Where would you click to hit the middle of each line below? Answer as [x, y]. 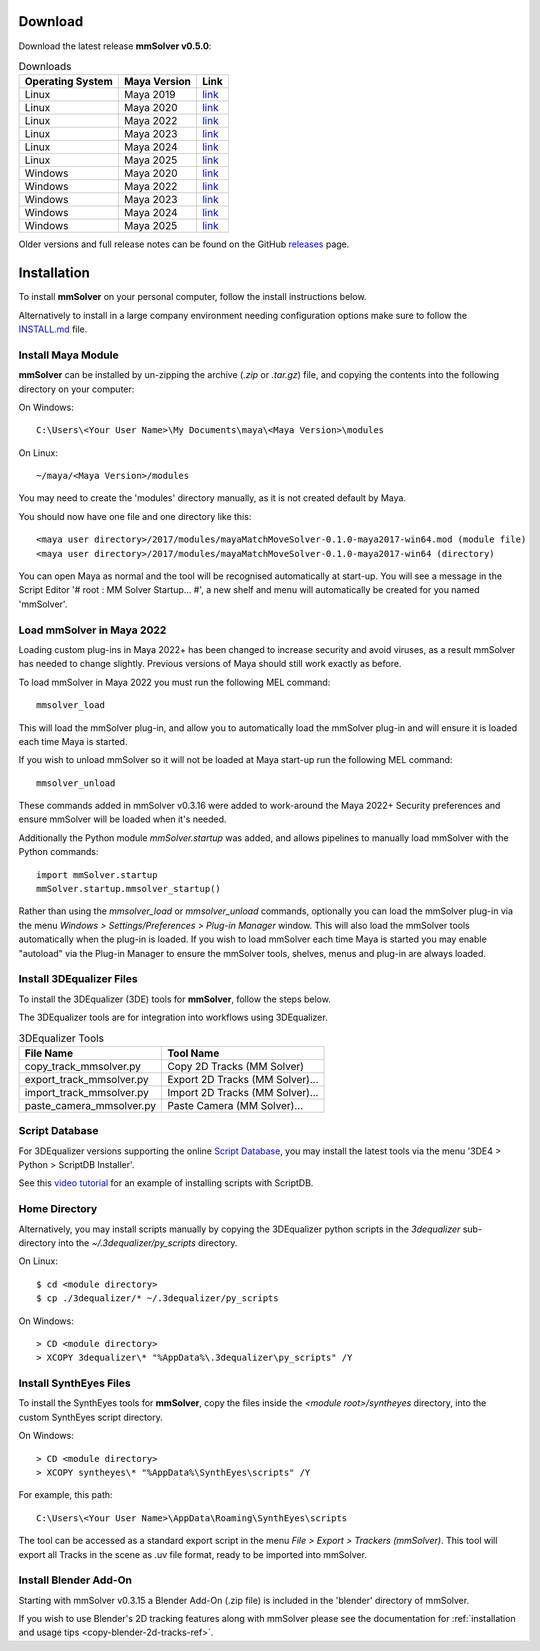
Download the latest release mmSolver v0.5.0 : [115, 46]
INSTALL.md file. [53, 329]
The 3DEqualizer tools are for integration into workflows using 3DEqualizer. [173, 1017]
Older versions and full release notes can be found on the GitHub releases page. [184, 244]
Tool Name [193, 1053]
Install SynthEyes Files [74, 1383]
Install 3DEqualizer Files [78, 979]
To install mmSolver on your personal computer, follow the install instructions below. [192, 297]
